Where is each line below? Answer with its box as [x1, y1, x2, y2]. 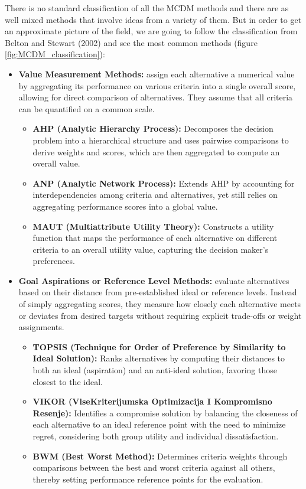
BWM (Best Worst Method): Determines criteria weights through [32, 449, 288, 462]
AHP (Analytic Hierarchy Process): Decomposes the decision [32, 122, 274, 135]
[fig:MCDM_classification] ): [5, 48, 105, 60]
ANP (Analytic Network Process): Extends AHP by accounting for [32, 177, 295, 189]
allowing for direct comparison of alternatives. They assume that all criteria [18, 91, 293, 103]
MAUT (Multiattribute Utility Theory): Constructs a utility [32, 220, 274, 232]
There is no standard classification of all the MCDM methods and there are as [5, 2, 289, 14]
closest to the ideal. [32, 375, 103, 387]
